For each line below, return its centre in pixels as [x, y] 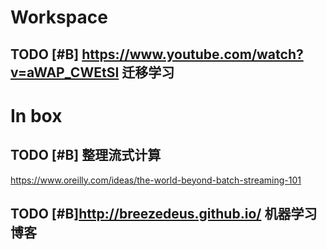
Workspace [59, 17]
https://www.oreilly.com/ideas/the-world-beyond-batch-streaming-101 [156, 180]
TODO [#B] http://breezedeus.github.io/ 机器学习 [164, 213]
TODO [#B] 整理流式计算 [86, 155]
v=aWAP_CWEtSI [65, 72]
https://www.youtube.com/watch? [192, 54]
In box [36, 115]
